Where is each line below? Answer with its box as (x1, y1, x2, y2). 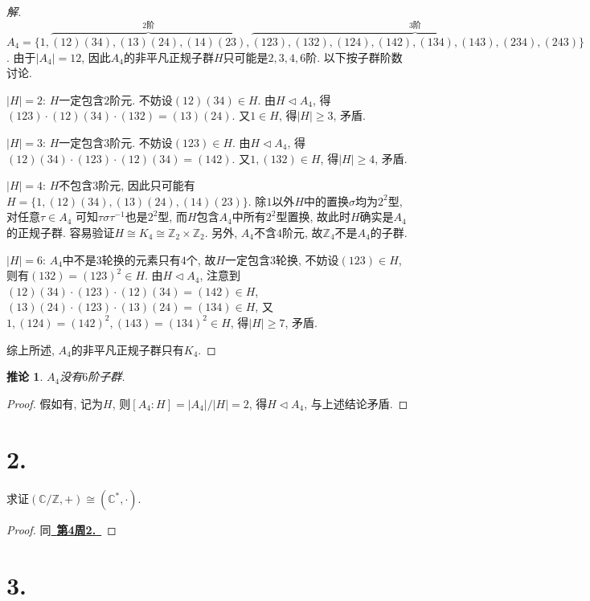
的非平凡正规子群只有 (71, 341, 184, 358)
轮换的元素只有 (101, 251, 181, 268)
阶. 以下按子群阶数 (305, 48, 403, 65)
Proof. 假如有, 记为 (6, 395, 104, 411)
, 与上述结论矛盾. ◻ (304, 395, 408, 411)
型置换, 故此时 (276, 208, 350, 225)
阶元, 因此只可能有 (98, 177, 195, 194)
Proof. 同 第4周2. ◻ (6, 521, 117, 538)
